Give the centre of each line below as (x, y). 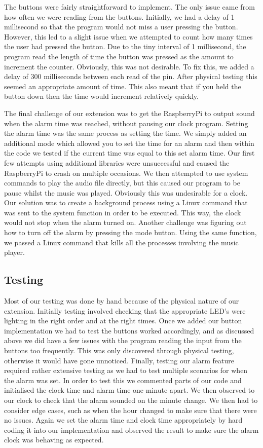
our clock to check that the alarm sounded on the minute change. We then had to (131, 400)
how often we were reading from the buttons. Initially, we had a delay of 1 (119, 16)
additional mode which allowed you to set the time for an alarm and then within (129, 143)
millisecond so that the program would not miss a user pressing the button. (121, 27)
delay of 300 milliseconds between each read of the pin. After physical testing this (131, 76)
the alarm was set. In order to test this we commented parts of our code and (123, 380)
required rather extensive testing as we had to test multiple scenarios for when (126, 370)
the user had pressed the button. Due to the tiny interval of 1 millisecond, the (125, 46)
